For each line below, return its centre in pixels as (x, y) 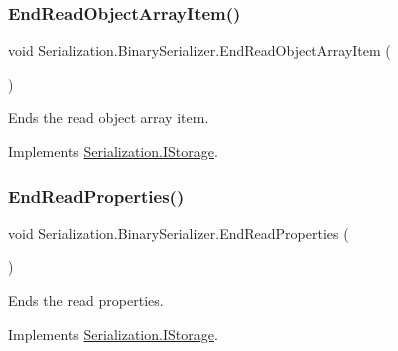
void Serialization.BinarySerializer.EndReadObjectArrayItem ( (199, 50)
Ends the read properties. (86, 300)
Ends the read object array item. (108, 117)
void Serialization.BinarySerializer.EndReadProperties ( (178, 232)
